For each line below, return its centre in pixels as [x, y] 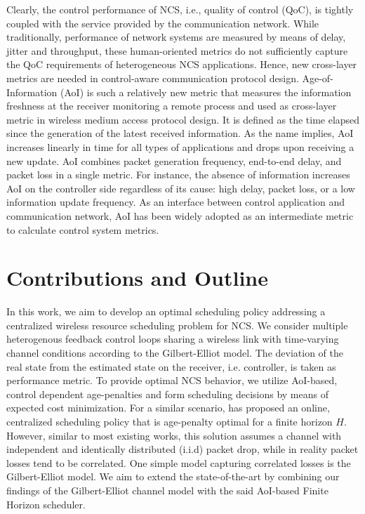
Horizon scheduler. [46, 504]
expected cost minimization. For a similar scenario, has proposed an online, [168, 408]
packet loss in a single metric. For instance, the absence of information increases [178, 174]
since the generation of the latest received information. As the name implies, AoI [180, 133]
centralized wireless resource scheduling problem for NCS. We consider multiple [177, 325]
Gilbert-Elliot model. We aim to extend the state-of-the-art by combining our [173, 476]
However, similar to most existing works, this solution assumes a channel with [174, 435]
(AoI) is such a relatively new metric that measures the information [206, 92]
